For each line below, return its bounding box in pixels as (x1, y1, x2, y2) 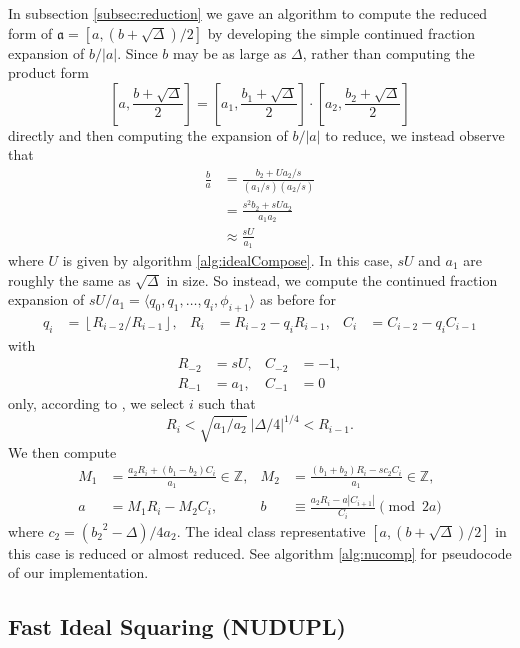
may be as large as (172, 42, 287, 63)
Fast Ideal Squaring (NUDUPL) (8, 611, 346, 642)
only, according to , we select (8, 393, 185, 414)
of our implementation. (8, 562, 149, 583)
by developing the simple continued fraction (207, 22, 476, 43)
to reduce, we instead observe (325, 124, 505, 145)
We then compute (8, 441, 117, 462)
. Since (117, 42, 158, 63)
